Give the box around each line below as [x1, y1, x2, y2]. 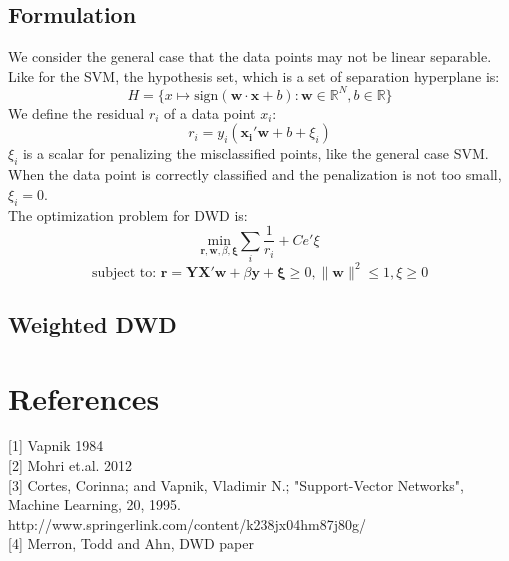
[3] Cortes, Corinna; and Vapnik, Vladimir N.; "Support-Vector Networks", [8, 474, 464, 495]
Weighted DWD [8, 308, 177, 339]
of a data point [164, 102, 256, 123]
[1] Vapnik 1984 [8, 435, 104, 456]
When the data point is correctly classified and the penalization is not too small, [8, 164, 502, 185]
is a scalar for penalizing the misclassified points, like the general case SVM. [22, 143, 489, 164]
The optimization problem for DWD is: [8, 204, 248, 225]
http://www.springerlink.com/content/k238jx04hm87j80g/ [8, 513, 366, 534]
